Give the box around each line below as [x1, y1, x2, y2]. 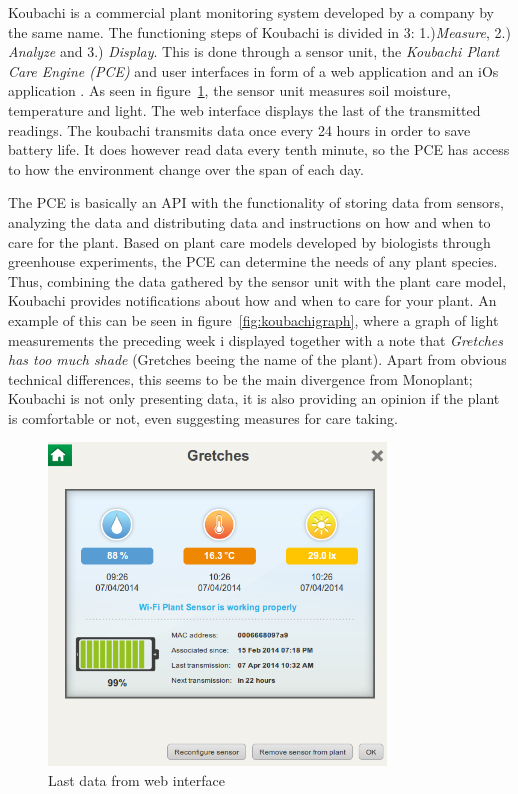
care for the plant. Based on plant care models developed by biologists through [8, 231, 491, 252]
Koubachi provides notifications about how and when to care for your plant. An [8, 290, 497, 311]
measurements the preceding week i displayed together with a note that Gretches [8, 329, 503, 350]
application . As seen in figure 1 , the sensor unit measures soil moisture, [8, 80, 451, 101]
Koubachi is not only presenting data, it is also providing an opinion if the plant [8, 388, 500, 409]
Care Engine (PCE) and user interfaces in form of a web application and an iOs [8, 60, 499, 81]
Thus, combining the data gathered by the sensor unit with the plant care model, [8, 270, 507, 291]
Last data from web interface [48, 769, 225, 790]
